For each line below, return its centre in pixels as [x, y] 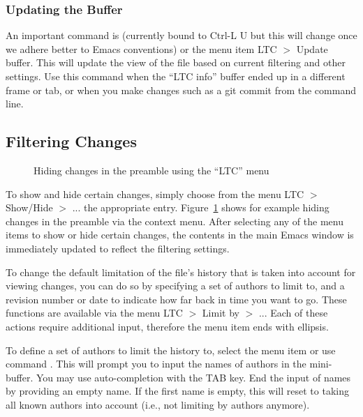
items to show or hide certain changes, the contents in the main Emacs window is [180, 235]
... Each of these [293, 313]
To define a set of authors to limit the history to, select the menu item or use [171, 350]
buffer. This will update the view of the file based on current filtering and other [176, 62]
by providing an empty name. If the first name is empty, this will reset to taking [177, 391]
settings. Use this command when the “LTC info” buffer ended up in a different [176, 76]
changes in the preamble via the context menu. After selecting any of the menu [175, 221]
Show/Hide [29, 207]
